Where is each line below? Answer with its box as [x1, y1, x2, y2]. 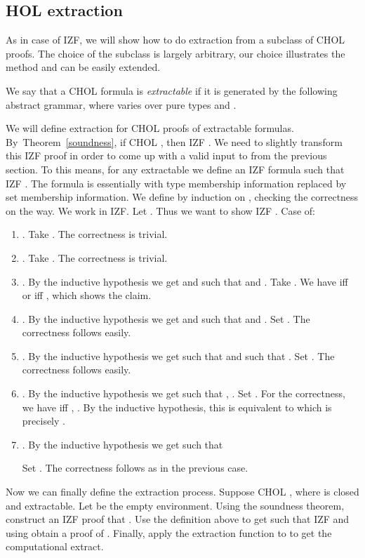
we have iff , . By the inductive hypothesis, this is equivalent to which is [22, 399, 332, 414]
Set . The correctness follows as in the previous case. [22, 460, 248, 475]
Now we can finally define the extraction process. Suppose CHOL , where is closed [6, 484, 359, 499]
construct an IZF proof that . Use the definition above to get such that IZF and [6, 512, 350, 526]
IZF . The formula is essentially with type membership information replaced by [6, 175, 347, 190]
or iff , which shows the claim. [22, 288, 152, 303]
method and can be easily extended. [6, 60, 161, 74]
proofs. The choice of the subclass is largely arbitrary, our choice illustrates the [6, 46, 345, 60]
